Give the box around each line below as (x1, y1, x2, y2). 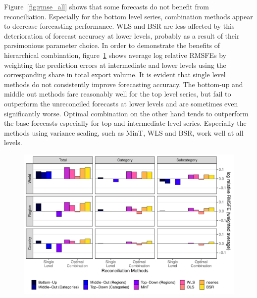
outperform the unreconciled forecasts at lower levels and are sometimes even (4, 98, 238, 108)
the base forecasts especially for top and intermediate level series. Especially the (4, 118, 247, 128)
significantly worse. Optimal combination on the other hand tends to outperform (4, 108, 249, 118)
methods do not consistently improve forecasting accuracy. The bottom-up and (4, 79, 243, 89)
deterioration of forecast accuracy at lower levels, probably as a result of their (4, 30, 240, 41)
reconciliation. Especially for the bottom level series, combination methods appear (4, 11, 253, 21)
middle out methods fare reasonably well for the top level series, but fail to (4, 89, 231, 99)
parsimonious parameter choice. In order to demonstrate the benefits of (4, 40, 220, 50)
